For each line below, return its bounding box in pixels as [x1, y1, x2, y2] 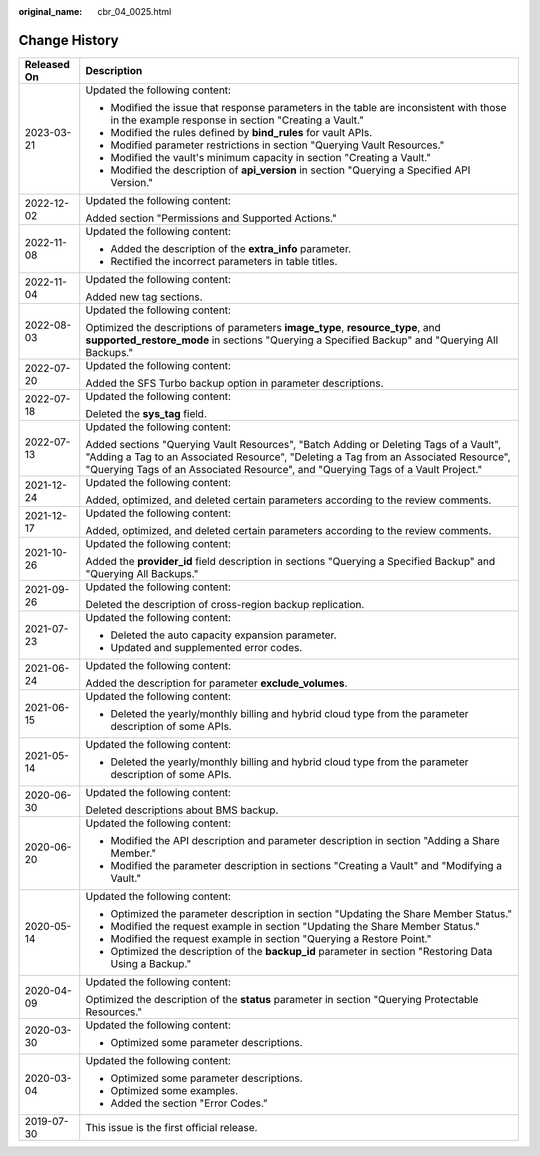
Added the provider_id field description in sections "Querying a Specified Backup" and [85, 554, 496, 568]
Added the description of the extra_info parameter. [110, 241, 352, 255]
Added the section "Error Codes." [110, 1096, 269, 1110]
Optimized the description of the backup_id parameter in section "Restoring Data [110, 944, 493, 958]
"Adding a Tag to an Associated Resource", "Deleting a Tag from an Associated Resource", [85, 450, 511, 464]
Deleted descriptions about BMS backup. [85, 803, 279, 817]
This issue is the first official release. [85, 1120, 258, 1134]
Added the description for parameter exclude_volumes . [85, 676, 348, 690]
